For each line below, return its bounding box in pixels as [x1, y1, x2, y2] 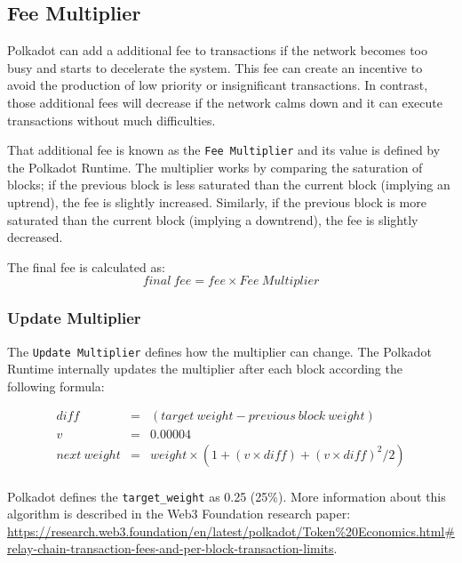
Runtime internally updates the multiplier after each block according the [7, 359, 402, 378]
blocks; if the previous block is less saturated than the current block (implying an [7, 175, 450, 194]
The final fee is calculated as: [7, 257, 165, 276]
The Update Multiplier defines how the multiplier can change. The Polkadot [7, 342, 432, 360]
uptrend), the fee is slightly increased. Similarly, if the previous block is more [7, 193, 426, 212]
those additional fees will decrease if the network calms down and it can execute [7, 92, 442, 111]
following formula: [7, 376, 105, 395]
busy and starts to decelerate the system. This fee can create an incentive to [7, 58, 423, 76]
